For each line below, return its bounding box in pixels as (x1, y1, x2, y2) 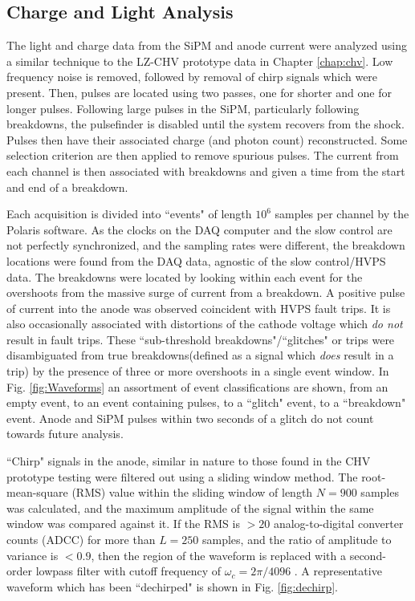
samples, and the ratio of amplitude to (201, 531, 392, 548)
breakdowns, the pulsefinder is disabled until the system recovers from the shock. (6, 116, 405, 132)
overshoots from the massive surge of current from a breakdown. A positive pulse (6, 284, 405, 301)
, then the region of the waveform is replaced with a (91, 546, 347, 563)
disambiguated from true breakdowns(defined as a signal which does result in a (6, 347, 394, 363)
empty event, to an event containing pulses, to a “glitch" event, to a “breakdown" (6, 394, 406, 411)
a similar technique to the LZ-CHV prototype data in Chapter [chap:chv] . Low (6, 52, 393, 69)
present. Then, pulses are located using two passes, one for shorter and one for (6, 83, 392, 100)
